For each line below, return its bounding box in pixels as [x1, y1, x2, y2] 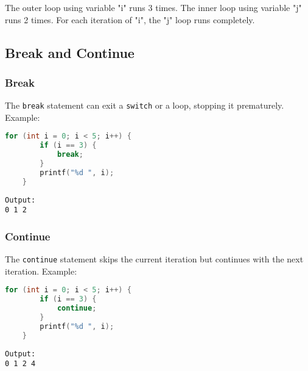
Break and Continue [5, 43, 135, 62]
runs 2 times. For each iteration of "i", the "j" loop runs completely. [5, 13, 255, 26]
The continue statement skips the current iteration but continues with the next [5, 253, 304, 265]
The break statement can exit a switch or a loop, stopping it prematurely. [5, 99, 284, 112]
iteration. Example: [5, 264, 77, 277]
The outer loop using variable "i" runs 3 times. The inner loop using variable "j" [5, 1, 302, 13]
